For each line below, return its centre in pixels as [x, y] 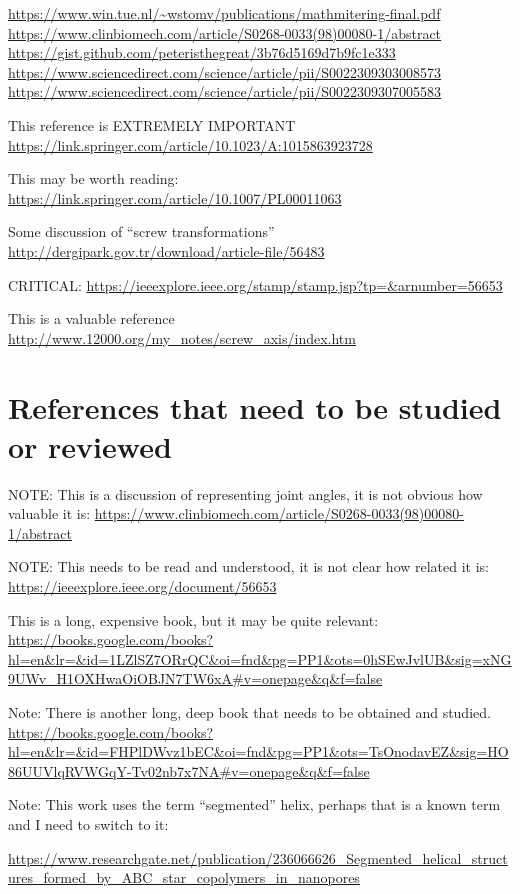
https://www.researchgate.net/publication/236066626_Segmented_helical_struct [258, 857]
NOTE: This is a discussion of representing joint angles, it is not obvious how [245, 493]
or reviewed [90, 445]
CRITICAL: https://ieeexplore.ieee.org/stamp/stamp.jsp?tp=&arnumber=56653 [255, 284]
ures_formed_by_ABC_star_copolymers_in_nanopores [184, 877]
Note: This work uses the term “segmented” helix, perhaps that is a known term [254, 804]
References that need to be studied [255, 406]
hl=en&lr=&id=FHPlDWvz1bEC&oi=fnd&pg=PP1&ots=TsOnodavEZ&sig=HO [258, 751]
